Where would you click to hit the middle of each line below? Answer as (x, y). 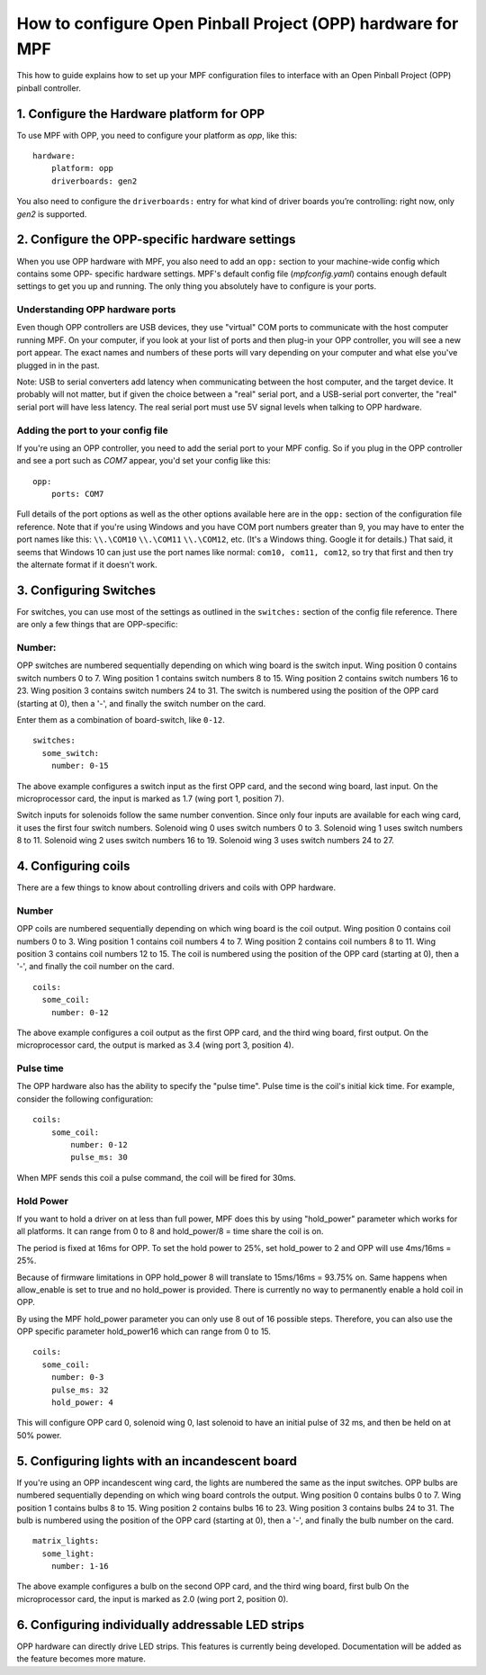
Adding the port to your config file (92, 430)
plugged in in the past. (58, 365)
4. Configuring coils (73, 865)
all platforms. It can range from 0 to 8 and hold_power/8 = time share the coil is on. (170, 1231)
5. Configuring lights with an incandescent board (157, 1461)
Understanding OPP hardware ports (96, 310)
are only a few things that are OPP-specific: (97, 625)
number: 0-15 (80, 766)
